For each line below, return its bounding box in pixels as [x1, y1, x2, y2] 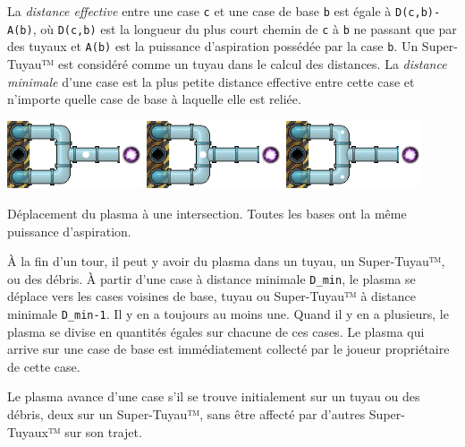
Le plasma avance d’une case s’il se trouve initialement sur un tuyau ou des [7, 387, 420, 406]
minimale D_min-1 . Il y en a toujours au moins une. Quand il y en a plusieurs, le [7, 304, 449, 322]
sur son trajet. [64, 422, 142, 441]
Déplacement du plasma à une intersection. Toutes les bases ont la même [7, 203, 407, 222]
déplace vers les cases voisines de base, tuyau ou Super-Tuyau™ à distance [7, 287, 416, 305]
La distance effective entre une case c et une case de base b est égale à [7, 2, 392, 20]
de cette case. [7, 357, 80, 375]
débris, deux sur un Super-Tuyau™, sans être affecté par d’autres [7, 405, 366, 423]
